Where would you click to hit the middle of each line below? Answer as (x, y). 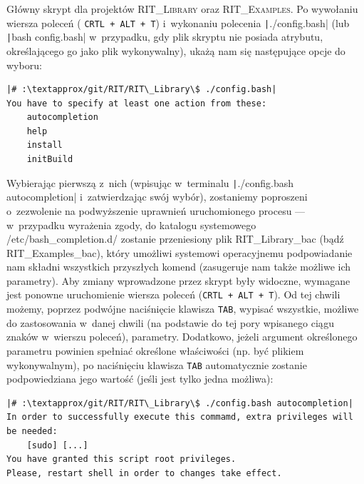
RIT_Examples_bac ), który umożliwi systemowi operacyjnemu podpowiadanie (180, 252)
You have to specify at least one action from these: (137, 103)
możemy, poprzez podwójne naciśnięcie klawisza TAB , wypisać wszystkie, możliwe (183, 309)
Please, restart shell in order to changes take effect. (144, 473)
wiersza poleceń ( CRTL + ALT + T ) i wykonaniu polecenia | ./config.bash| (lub (178, 22)
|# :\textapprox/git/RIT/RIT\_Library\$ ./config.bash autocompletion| (180, 403)
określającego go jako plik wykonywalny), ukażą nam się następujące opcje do (176, 50)
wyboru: (24, 65)
